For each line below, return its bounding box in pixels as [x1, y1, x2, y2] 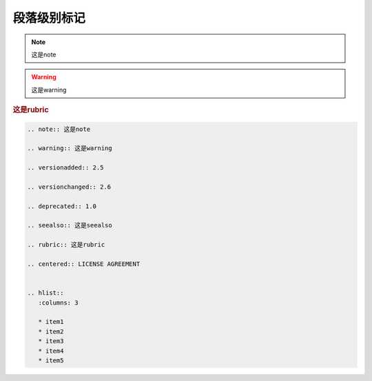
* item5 [38, 356, 64, 364]
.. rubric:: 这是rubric [27, 241, 105, 249]
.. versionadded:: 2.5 [27, 164, 104, 172]
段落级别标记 [12, 10, 86, 25]
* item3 [38, 338, 64, 345]
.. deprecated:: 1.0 [27, 202, 96, 210]
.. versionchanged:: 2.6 [27, 183, 112, 191]
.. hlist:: [27, 289, 64, 297]
